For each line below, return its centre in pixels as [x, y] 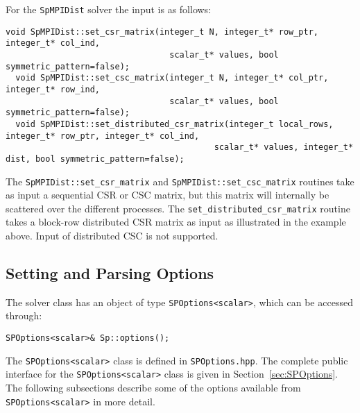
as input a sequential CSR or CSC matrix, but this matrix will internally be [168, 195]
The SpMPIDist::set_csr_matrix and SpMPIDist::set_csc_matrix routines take [180, 181]
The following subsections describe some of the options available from [153, 388]
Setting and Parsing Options [110, 273]
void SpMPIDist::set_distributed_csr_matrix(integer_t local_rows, [174, 124]
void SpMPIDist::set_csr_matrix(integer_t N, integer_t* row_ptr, [162, 32]
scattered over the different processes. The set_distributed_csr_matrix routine [178, 208]
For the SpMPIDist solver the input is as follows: [109, 9]
